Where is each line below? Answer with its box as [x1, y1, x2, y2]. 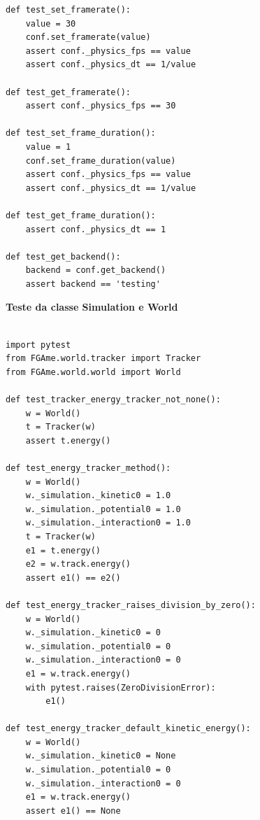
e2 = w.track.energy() [25, 559, 131, 570]
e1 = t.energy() [25, 545, 101, 556]
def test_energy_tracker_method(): [6, 463, 171, 473]
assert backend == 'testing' [25, 278, 161, 289]
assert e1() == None [25, 805, 121, 816]
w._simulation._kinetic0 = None [25, 751, 176, 761]
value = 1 [25, 141, 71, 152]
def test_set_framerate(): [6, 5, 131, 15]
